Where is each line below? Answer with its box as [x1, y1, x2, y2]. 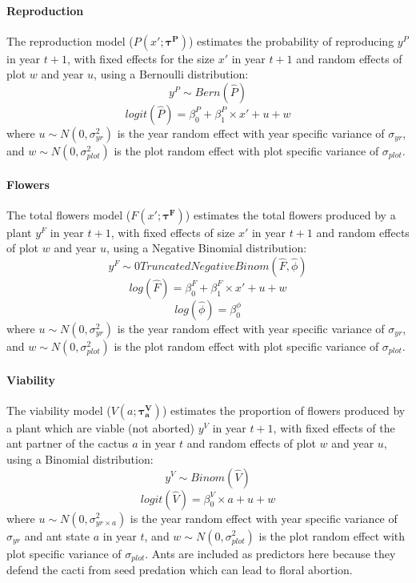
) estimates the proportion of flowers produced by [162, 401, 406, 418]
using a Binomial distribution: [6, 450, 154, 467]
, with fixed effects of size [110, 223, 235, 240]
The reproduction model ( [6, 32, 134, 49]
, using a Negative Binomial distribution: [106, 239, 307, 256]
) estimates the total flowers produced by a [185, 206, 396, 223]
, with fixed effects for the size [66, 50, 215, 66]
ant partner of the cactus [6, 435, 129, 452]
